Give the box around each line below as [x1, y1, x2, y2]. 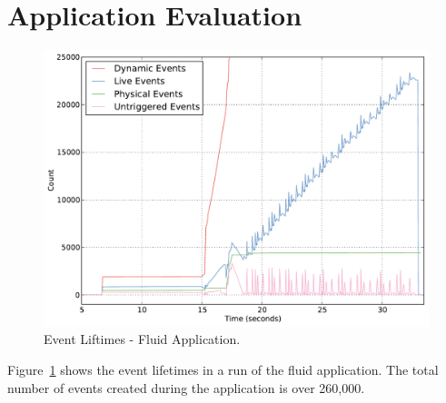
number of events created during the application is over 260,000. [7, 378, 365, 397]
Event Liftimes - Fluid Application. [44, 329, 241, 349]
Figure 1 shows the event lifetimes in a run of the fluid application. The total [7, 360, 439, 379]
